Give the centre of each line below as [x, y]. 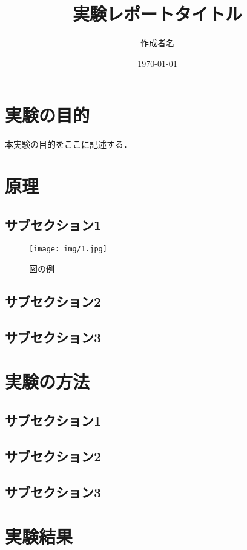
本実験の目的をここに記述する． [68, 144]
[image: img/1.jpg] [68, 249]
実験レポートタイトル [157, 14]
